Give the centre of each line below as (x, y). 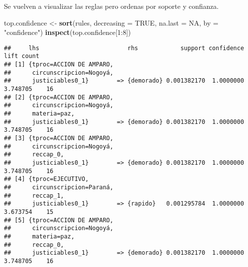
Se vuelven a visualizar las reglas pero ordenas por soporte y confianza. (111, 6)
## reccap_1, (34, 195)
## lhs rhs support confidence (124, 48)
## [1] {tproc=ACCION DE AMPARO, (59, 65)
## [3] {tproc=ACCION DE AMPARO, (59, 138)
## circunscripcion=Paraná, (59, 187)
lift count (22, 56)
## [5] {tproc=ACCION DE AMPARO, (59, 220)
